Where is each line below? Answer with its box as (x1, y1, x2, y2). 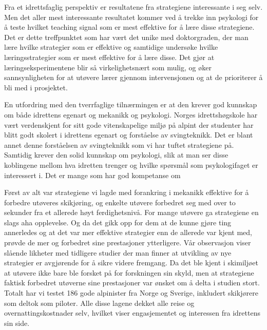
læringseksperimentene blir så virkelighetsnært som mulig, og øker (4, 62, 212, 72)
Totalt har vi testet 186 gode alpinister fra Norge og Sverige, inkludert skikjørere (4, 287, 258, 298)
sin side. (4, 317, 30, 328)
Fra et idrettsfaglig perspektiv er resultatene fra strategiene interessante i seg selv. (4, 2, 263, 12)
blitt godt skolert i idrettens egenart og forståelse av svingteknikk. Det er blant (4, 129, 253, 140)
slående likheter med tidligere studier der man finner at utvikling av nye (4, 247, 232, 258)
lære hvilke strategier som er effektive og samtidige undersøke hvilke (4, 42, 218, 52)
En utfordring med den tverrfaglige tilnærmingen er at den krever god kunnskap (4, 99, 257, 110)
